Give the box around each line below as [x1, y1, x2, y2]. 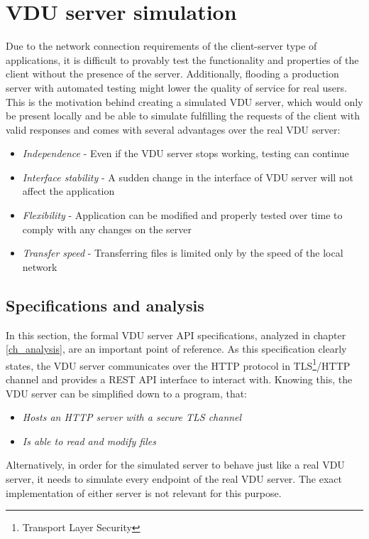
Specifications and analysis [6, 294, 204, 316]
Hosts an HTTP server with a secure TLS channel [22, 410, 242, 425]
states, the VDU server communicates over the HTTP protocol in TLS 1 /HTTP [6, 356, 351, 373]
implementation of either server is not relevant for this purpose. [6, 485, 282, 500]
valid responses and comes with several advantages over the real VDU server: [6, 122, 341, 137]
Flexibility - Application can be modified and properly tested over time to [22, 208, 343, 223]
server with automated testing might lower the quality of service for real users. [6, 80, 347, 95]
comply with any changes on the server [22, 221, 192, 236]
